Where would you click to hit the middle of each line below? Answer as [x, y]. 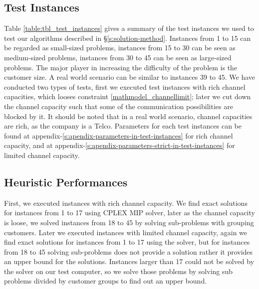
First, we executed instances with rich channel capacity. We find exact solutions [126, 203]
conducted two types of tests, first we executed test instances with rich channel [125, 86]
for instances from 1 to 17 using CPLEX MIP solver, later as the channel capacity [129, 213]
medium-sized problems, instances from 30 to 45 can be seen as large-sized [118, 57]
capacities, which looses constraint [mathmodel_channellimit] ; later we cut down [128, 96]
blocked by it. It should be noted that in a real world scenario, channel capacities [128, 116]
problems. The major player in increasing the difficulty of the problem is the [121, 67]
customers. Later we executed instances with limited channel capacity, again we [126, 232]
